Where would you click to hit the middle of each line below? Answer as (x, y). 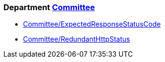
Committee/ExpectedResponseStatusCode (92, 24)
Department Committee (49, 7)
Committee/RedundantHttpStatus (77, 39)
